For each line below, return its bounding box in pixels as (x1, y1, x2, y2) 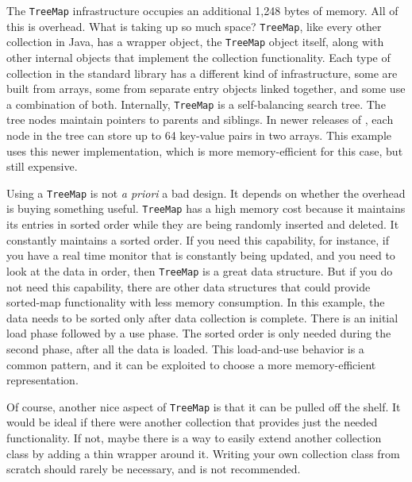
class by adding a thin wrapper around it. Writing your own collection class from (6, 445, 400, 461)
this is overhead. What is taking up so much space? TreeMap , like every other (6, 17, 382, 34)
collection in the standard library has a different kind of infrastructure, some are (6, 64, 398, 81)
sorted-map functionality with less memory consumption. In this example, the (6, 294, 385, 310)
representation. (6, 372, 79, 388)
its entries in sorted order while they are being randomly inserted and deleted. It (6, 216, 399, 233)
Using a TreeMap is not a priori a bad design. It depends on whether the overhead (6, 184, 406, 201)
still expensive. (6, 158, 78, 175)
